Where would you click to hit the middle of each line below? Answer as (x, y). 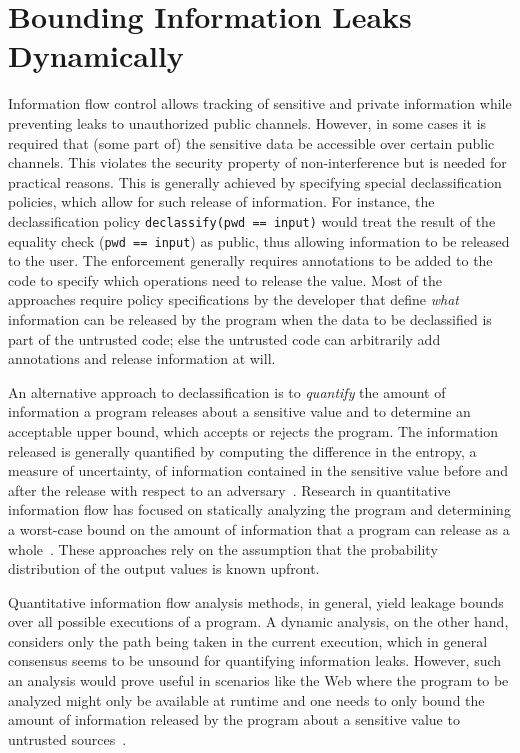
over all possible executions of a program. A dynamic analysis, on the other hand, (258, 621)
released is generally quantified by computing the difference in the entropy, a (242, 450)
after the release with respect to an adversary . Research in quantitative (229, 489)
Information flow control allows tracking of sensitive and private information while (260, 103)
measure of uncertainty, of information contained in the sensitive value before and (258, 470)
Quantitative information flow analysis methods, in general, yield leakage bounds (256, 601)
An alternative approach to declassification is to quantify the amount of (227, 391)
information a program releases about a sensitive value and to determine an (239, 411)
